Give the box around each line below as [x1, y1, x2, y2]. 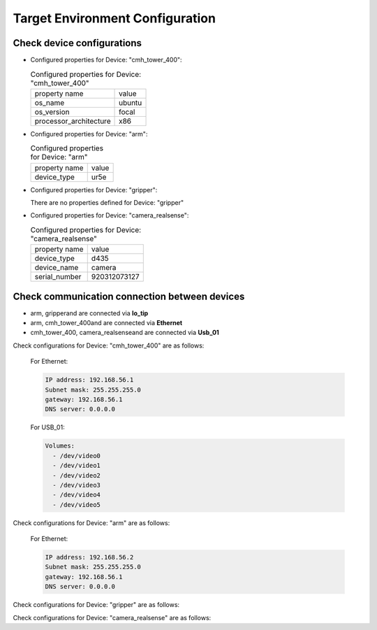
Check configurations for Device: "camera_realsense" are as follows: [13, 613, 212, 622]
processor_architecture [34, 116, 111, 126]
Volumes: [45, 442, 75, 450]
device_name [34, 263, 79, 273]
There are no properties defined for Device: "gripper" [30, 198, 184, 206]
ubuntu [119, 98, 142, 108]
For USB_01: [30, 423, 66, 431]
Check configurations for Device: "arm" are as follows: [13, 518, 170, 527]
